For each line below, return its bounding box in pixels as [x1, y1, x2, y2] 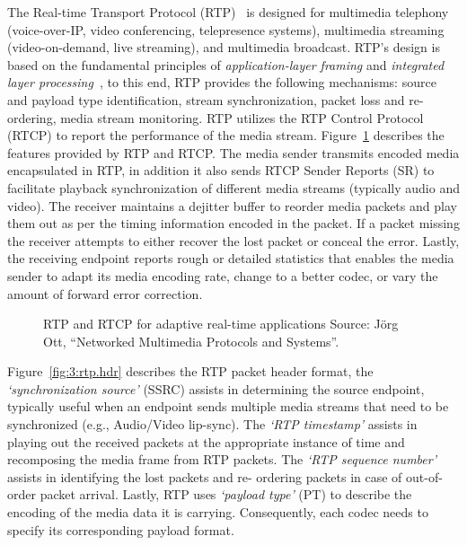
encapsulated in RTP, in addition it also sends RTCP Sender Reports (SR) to [7, 161, 435, 180]
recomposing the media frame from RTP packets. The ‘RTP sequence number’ [7, 450, 436, 469]
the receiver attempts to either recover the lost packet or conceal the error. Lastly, [7, 231, 460, 250]
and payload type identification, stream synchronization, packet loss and [7, 90, 405, 109]
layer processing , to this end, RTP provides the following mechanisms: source [7, 73, 436, 92]
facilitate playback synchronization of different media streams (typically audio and [7, 178, 460, 197]
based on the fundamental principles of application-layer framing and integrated [7, 55, 445, 74]
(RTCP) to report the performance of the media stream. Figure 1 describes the [7, 126, 445, 145]
